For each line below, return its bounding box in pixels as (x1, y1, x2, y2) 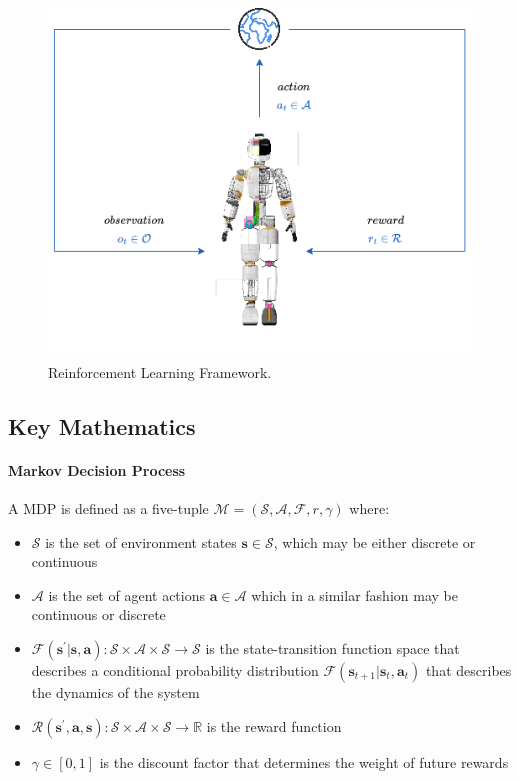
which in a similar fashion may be (251, 584, 458, 605)
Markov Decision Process (8, 459, 186, 480)
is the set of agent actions (48, 584, 205, 605)
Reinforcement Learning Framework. (48, 361, 272, 382)
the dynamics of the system (31, 681, 200, 702)
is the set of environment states (45, 531, 237, 552)
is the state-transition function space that (205, 637, 460, 658)
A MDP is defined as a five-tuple (8, 498, 209, 519)
